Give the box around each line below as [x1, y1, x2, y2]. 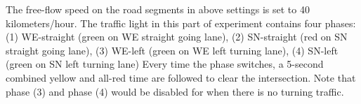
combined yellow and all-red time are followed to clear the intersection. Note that [6, 70, 356, 84]
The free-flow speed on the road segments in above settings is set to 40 [6, 2, 310, 16]
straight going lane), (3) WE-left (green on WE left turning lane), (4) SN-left [6, 43, 339, 57]
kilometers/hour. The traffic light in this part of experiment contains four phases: [6, 15, 356, 30]
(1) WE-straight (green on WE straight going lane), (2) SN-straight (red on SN [6, 29, 348, 44]
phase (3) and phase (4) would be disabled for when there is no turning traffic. [6, 84, 344, 98]
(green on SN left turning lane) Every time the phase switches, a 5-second [6, 57, 324, 71]
